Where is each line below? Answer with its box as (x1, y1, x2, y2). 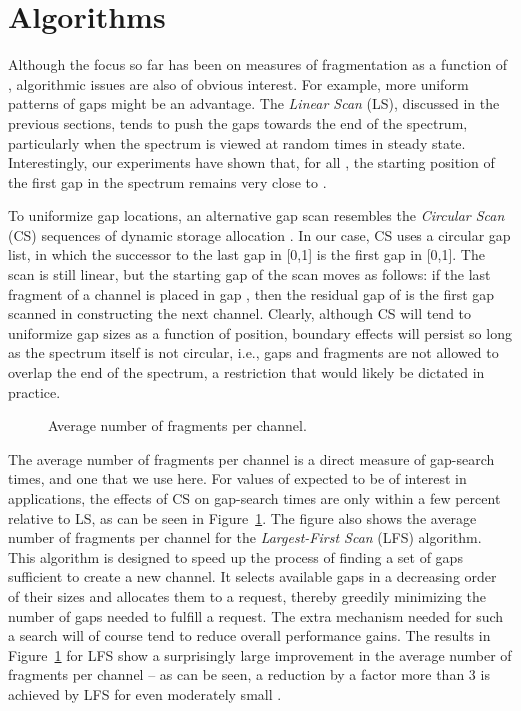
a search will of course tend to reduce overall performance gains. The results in (8, 625, 491, 646)
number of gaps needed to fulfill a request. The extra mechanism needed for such (8, 605, 504, 626)
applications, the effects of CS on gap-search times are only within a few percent (8, 488, 501, 508)
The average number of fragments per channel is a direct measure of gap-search (8, 448, 495, 469)
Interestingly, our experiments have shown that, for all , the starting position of (8, 152, 495, 173)
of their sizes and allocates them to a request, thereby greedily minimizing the (8, 585, 486, 606)
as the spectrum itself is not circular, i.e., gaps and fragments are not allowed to (8, 342, 499, 363)
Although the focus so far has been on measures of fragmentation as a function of (8, 54, 508, 75)
